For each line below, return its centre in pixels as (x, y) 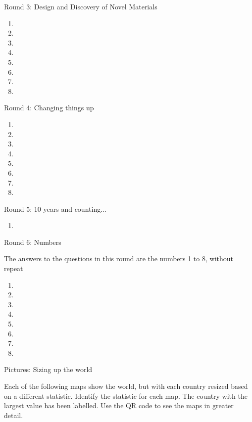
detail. (14, 415)
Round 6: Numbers (33, 242)
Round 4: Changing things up (49, 108)
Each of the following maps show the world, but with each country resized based (126, 386)
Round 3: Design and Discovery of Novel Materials (81, 6)
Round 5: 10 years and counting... (55, 209)
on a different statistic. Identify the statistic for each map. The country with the (126, 396)
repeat (14, 268)
